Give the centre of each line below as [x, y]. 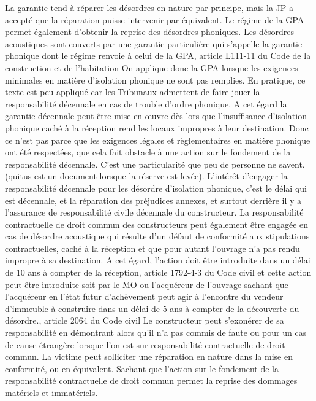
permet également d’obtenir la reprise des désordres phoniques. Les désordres [150, 32]
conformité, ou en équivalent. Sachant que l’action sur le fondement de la [142, 368]
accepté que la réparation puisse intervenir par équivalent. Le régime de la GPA [155, 19]
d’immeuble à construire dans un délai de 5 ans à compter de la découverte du [152, 308]
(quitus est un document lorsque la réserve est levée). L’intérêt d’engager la [146, 176]
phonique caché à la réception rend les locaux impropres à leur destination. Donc [157, 127]
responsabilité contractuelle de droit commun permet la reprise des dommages [151, 380]
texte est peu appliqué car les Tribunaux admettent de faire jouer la [133, 92]
